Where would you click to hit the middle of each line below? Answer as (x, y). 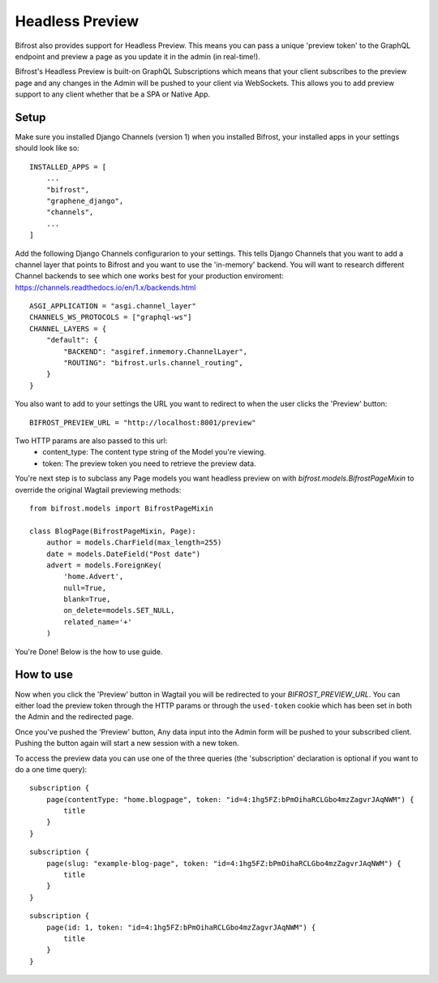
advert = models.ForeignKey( (104, 565)
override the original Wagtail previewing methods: (98, 489)
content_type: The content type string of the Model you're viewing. (155, 452)
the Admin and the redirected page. (74, 717)
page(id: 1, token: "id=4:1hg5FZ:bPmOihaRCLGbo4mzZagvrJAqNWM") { (181, 927)
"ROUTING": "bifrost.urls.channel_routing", (153, 363)
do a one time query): (51, 769)
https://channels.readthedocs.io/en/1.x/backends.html (105, 287)
